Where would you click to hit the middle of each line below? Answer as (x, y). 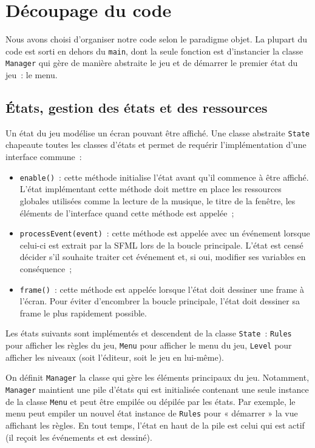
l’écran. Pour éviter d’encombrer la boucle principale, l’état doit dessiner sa (160, 301)
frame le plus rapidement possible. (83, 313)
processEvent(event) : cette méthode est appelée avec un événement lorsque (165, 233)
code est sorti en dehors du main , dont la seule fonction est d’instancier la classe (154, 51)
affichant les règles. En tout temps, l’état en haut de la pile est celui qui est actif (155, 425)
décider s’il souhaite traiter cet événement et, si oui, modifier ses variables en (163, 257)
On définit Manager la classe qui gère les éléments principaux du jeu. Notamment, (157, 377)
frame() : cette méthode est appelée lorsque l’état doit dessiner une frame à (162, 289)
